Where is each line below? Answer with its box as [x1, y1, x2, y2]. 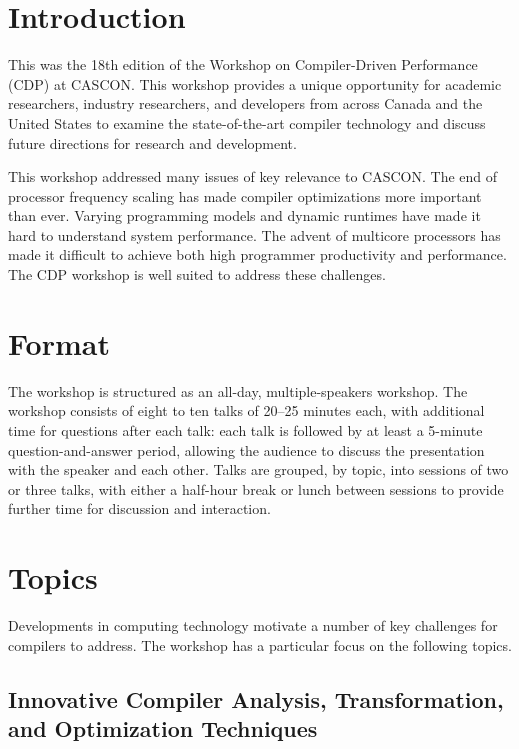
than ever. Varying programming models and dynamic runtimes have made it [8, 205, 481, 226]
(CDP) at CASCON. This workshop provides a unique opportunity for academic [8, 73, 502, 94]
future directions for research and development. [8, 132, 297, 153]
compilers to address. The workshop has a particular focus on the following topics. [8, 634, 512, 655]
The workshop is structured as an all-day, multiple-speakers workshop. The [8, 380, 468, 401]
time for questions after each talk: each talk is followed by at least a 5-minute [8, 419, 483, 440]
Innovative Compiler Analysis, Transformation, [8, 683, 504, 714]
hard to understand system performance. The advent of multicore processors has [8, 224, 501, 245]
